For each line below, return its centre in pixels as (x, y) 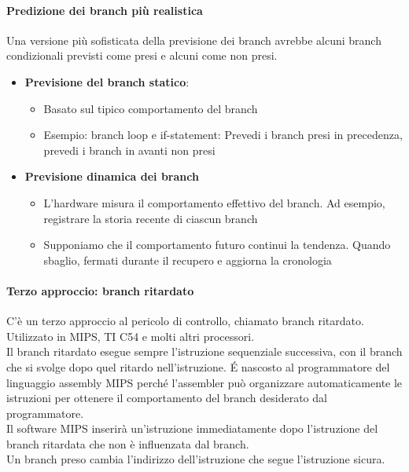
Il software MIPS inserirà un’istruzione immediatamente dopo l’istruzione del (192, 428)
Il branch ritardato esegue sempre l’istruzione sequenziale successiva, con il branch (204, 351)
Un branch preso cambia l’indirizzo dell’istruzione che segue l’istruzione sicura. (196, 459)
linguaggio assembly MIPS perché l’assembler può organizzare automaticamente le (204, 382)
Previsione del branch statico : (107, 81)
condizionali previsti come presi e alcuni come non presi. (142, 55)
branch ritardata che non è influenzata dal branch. (128, 443)
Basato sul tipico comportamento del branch (151, 108)
